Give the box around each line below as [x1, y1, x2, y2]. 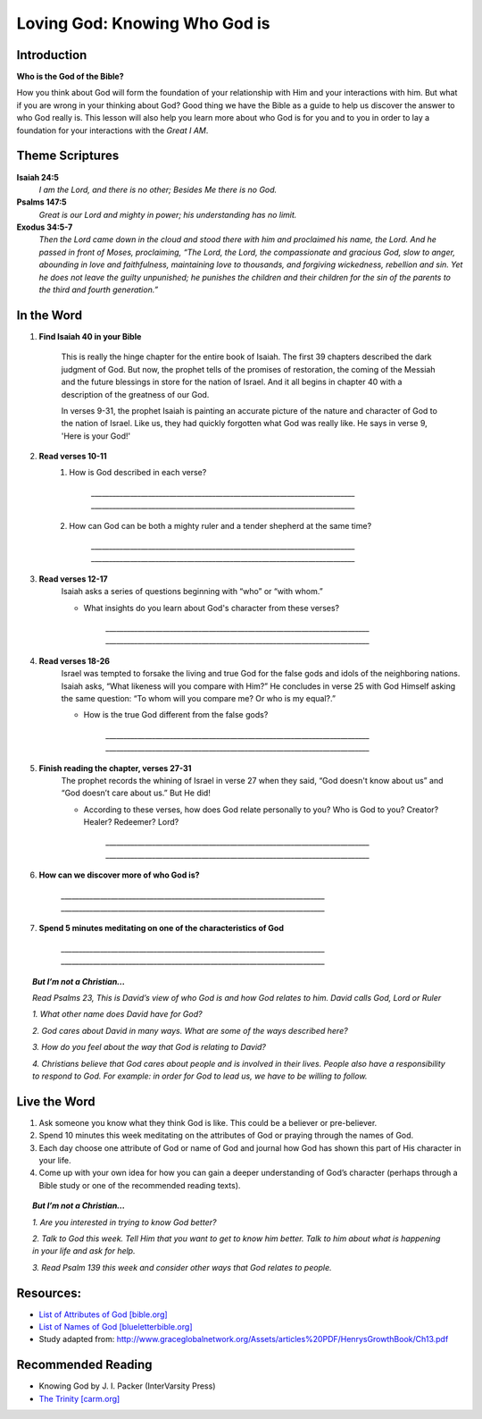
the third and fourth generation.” [38, 284, 159, 295]
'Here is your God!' [61, 430, 131, 441]
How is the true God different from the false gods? [83, 709, 269, 720]
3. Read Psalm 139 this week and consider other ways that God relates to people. [32, 1262, 332, 1272]
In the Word [16, 307, 83, 323]
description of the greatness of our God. [61, 389, 210, 399]
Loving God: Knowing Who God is [16, 13, 270, 33]
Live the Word [16, 1094, 96, 1109]
